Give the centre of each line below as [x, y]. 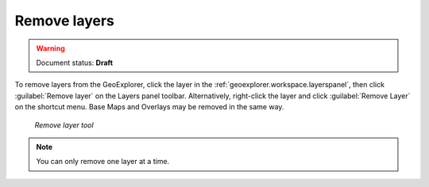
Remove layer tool [64, 125]
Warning [50, 48]
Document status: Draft [75, 63]
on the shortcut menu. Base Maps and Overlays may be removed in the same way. [149, 107]
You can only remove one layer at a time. [103, 162]
